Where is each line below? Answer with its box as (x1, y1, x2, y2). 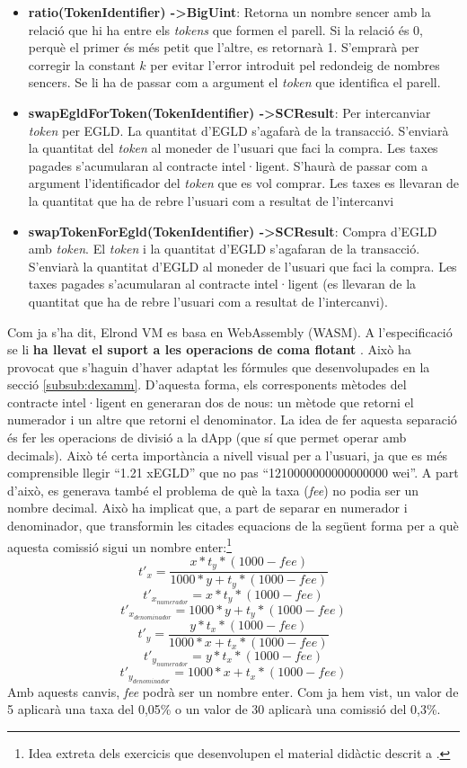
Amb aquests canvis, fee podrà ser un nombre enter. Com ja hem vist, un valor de (7, 682, 459, 701)
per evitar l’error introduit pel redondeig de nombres (150, 55, 440, 74)
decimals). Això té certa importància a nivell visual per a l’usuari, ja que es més (7, 445, 448, 464)
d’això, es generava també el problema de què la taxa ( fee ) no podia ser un (7, 480, 419, 499)
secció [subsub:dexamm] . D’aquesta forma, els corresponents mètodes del (7, 375, 407, 394)
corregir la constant (28, 55, 136, 74)
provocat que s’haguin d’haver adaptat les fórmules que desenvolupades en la (7, 357, 430, 376)
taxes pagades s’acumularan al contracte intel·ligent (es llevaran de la (28, 274, 417, 293)
